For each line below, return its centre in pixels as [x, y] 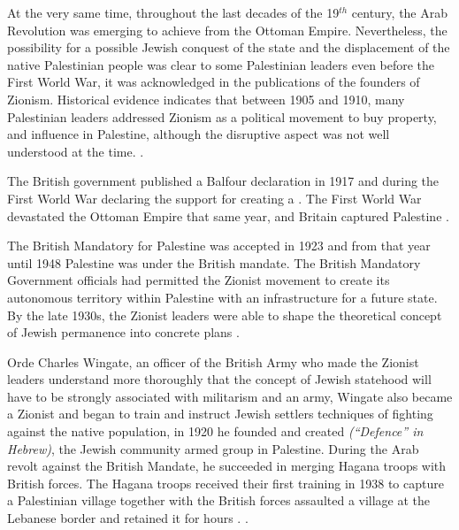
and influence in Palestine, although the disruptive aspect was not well [199, 134]
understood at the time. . [76, 151]
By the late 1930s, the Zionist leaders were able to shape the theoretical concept [225, 315]
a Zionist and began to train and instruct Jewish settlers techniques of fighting [220, 414]
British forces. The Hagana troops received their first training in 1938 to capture [226, 483]
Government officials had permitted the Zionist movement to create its [199, 280]
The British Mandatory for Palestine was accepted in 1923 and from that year [219, 246]
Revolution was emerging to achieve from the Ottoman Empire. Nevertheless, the [227, 30]
